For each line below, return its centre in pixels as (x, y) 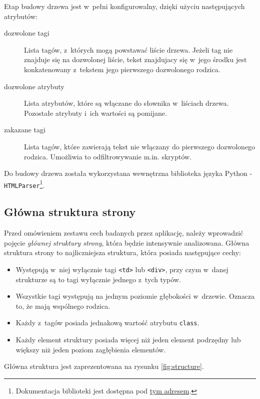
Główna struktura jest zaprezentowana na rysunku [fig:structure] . (104, 366)
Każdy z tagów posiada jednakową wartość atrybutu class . (107, 323)
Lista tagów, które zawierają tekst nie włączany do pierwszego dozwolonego (140, 146)
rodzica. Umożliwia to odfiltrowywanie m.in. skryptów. (108, 156)
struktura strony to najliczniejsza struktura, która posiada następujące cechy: (123, 252)
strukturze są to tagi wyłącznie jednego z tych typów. (98, 279)
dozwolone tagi (27, 33)
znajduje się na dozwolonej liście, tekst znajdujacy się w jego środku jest (135, 59)
